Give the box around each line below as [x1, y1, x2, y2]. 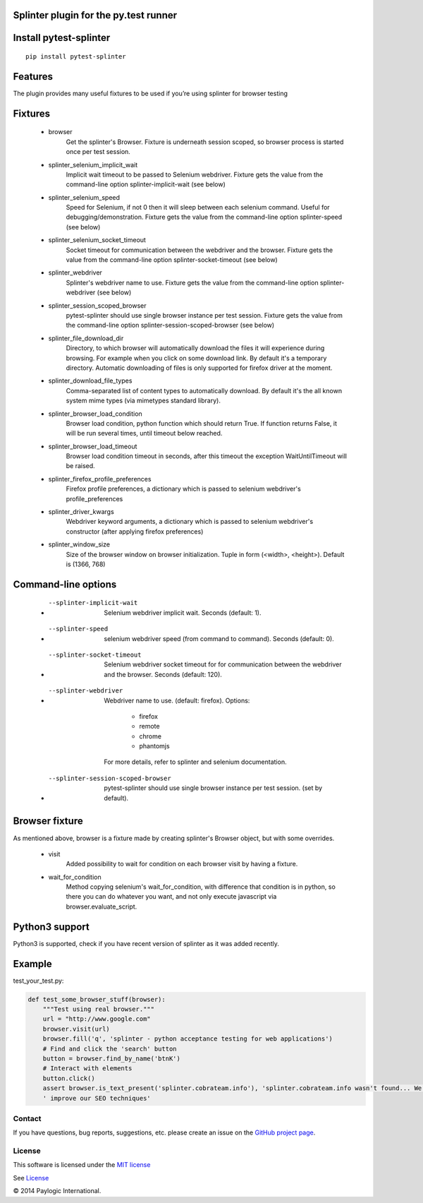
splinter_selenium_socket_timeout [48, 236, 146, 244]
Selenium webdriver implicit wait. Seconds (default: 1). [104, 608, 262, 617]
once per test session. [66, 148, 130, 156]
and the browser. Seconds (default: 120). [104, 670, 222, 678]
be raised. [66, 462, 95, 470]
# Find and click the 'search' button [42, 1045, 177, 1053]
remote [139, 722, 160, 731]
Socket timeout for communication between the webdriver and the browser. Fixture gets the [66, 246, 333, 254]
